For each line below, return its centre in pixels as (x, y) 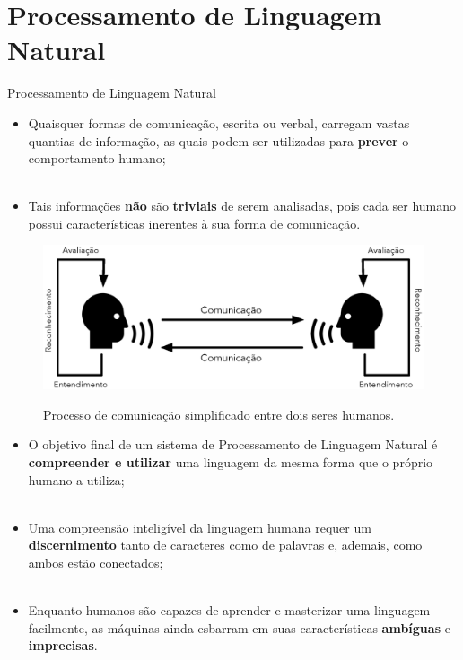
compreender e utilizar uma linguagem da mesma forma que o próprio (231, 461)
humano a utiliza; (76, 479)
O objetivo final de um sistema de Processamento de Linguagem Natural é (233, 444)
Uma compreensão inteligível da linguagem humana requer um (200, 527)
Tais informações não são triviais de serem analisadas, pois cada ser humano (242, 206)
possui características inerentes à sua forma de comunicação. (194, 223)
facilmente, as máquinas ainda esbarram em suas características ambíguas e (239, 627)
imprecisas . (63, 645)
